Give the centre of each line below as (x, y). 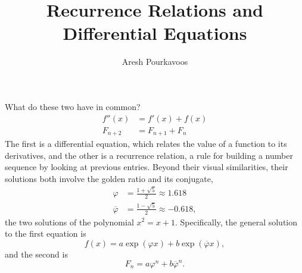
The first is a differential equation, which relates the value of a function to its (146, 144)
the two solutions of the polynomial (69, 222)
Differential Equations (155, 33)
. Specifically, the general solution (236, 222)
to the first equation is (46, 233)
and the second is (36, 254)
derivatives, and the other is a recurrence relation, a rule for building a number (149, 155)
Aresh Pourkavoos (155, 62)
